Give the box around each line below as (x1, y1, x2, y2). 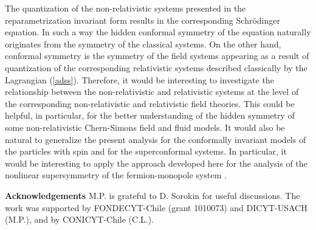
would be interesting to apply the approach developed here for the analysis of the (5, 156, 307, 169)
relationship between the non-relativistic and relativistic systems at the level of (5, 85, 299, 98)
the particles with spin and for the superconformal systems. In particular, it (5, 145, 287, 158)
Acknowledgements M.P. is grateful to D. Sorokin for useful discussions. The (5, 189, 300, 201)
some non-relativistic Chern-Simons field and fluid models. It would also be (5, 120, 285, 133)
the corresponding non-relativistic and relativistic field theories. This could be (5, 97, 295, 110)
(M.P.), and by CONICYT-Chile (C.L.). (5, 213, 154, 226)
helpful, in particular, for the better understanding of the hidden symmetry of (5, 109, 295, 122)
